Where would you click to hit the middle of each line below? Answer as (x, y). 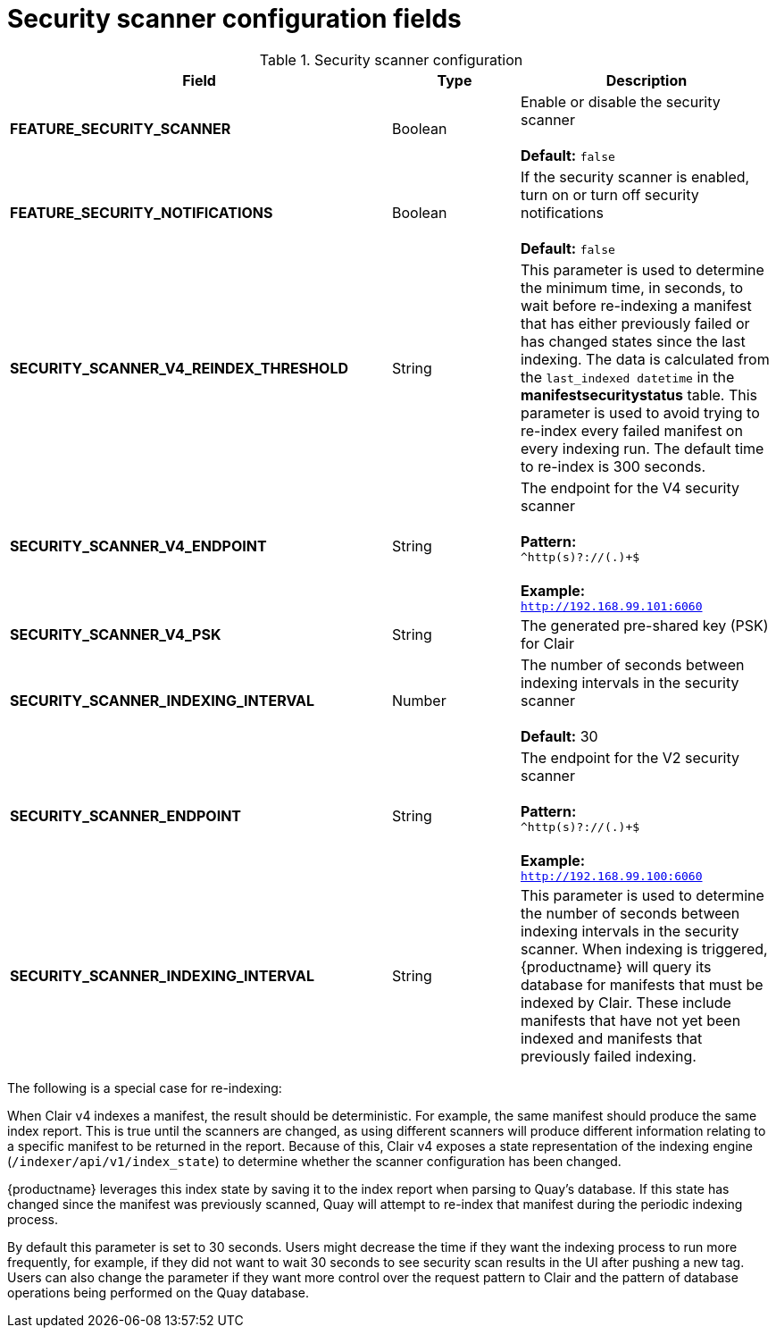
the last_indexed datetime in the (627, 377)
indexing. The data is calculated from (645, 359)
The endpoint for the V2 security (630, 757)
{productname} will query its (616, 966)
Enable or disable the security (620, 101)
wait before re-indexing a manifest (636, 305)
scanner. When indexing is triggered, (644, 949)
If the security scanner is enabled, (635, 176)
